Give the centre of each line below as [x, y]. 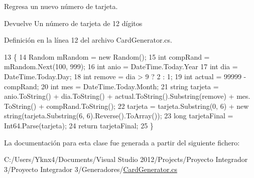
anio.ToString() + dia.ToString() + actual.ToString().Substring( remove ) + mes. [127, 96]
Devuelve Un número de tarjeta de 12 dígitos [73, 23]
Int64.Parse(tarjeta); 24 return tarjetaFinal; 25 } [79, 125]
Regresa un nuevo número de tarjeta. [61, 6]
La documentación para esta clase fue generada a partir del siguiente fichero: [122, 142]
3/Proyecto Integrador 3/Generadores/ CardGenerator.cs [91, 169]
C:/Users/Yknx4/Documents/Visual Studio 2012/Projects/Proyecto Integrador [126, 159]
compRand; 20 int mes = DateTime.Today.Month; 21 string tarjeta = [111, 86]
